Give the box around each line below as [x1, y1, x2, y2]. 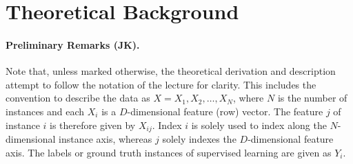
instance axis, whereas [59, 132, 152, 145]
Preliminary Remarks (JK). [6, 37, 140, 51]
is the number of [277, 91, 347, 105]
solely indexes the [162, 132, 236, 145]
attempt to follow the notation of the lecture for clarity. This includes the [6, 77, 316, 91]
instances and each [6, 104, 85, 118]
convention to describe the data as [6, 91, 150, 105]
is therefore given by [50, 117, 136, 132]
